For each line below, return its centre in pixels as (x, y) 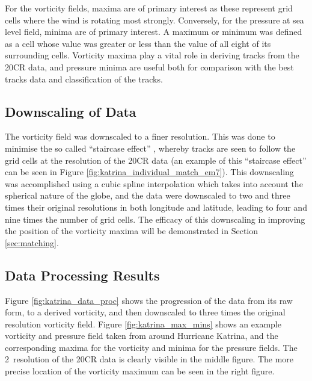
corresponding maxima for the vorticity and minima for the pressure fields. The (151, 347)
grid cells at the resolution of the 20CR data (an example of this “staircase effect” (156, 160)
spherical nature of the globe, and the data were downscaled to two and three (148, 195)
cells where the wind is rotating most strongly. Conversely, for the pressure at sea (154, 20)
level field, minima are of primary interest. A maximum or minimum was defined (154, 32)
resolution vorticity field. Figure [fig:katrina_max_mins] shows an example (143, 324)
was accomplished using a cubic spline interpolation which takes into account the (154, 183)
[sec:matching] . (32, 242)
